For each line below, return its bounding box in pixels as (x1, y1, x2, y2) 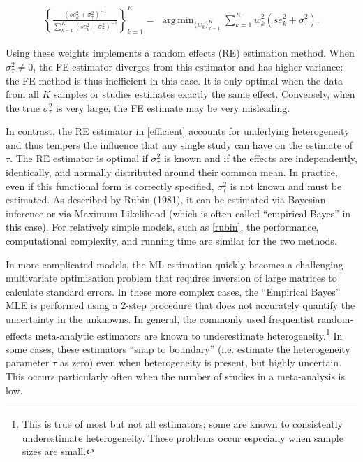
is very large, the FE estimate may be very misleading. (56, 100, 290, 115)
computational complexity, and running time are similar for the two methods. (6, 233, 337, 248)
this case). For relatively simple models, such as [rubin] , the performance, (6, 219, 319, 234)
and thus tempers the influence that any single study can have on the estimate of (6, 137, 353, 152)
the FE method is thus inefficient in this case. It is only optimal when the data (6, 73, 343, 87)
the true (6, 100, 40, 115)
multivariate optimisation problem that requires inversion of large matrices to (6, 270, 337, 285)
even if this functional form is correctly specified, (6, 178, 214, 193)
